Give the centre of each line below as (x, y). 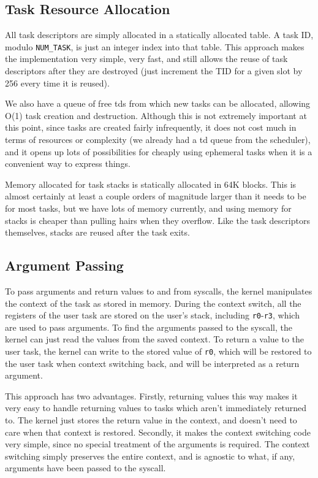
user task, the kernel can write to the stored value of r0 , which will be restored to (158, 351)
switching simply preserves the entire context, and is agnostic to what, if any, (150, 456)
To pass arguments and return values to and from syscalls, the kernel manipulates (159, 291)
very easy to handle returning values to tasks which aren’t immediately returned (156, 408)
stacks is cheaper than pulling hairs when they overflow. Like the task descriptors (157, 220)
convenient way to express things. (68, 164)
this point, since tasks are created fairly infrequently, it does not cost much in (151, 127)
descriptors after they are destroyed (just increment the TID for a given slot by (154, 71)
